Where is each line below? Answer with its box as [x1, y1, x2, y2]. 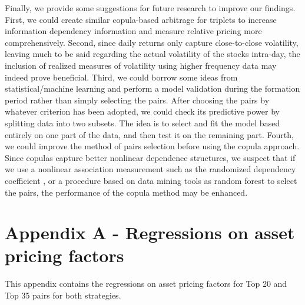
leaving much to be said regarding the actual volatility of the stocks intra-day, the [5, 48, 300, 60]
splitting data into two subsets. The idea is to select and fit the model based [5, 116, 280, 129]
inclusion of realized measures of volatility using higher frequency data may [5, 59, 277, 71]
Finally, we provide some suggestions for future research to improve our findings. [5, 2, 296, 14]
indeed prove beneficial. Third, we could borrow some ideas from [5, 71, 238, 83]
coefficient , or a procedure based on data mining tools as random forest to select [5, 174, 297, 186]
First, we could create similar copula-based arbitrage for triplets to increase [5, 13, 277, 25]
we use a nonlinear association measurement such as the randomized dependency [5, 163, 296, 175]
